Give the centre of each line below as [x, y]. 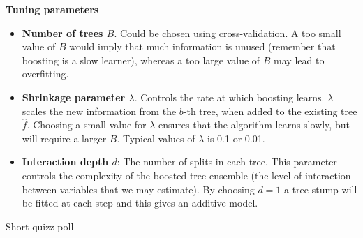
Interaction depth [65, 162]
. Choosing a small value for [87, 125]
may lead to [299, 60]
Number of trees [62, 32]
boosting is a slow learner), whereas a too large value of [141, 60]
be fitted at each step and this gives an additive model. [140, 203]
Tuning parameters [52, 9]
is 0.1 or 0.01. [236, 138]
